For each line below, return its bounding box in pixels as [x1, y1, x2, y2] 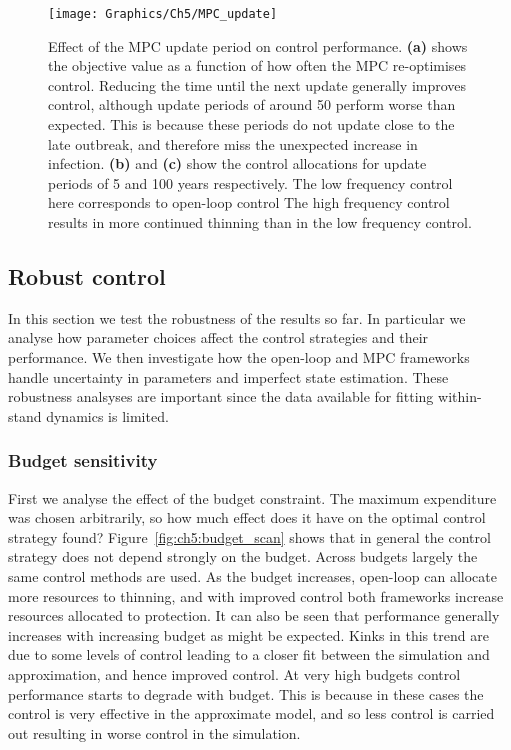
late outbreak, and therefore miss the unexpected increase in [48, 133, 418, 154]
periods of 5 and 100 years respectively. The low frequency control [48, 172, 453, 193]
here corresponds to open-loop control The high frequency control [48, 192, 450, 213]
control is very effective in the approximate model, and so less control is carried [8, 703, 495, 724]
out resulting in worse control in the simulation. [8, 722, 301, 743]
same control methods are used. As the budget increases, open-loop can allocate [8, 565, 497, 586]
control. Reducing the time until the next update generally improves [48, 74, 467, 95]
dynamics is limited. [46, 405, 169, 426]
